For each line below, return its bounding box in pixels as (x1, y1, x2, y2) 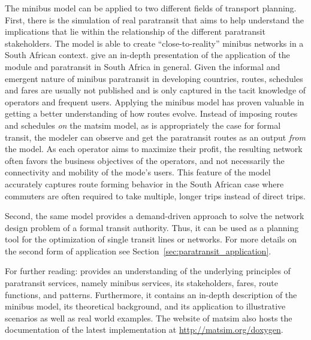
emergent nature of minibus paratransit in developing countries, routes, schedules (5, 72, 303, 84)
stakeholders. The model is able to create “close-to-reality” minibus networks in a (5, 37, 304, 49)
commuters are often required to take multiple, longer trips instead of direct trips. (5, 189, 306, 202)
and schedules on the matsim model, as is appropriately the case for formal (5, 119, 281, 131)
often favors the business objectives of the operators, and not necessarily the (5, 154, 285, 166)
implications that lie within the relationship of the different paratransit (5, 25, 265, 38)
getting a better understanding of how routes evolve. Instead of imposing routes (5, 107, 298, 120)
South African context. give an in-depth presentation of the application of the (5, 48, 290, 61)
